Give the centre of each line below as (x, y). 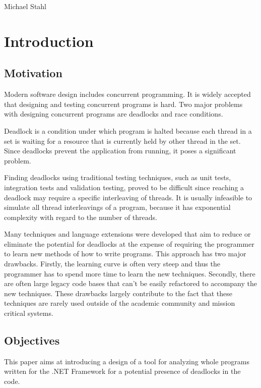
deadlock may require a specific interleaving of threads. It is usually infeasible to (128, 197)
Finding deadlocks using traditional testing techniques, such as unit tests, (118, 177)
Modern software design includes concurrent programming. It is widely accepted (127, 94)
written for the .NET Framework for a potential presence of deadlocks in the (122, 371)
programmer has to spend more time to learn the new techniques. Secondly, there (130, 273)
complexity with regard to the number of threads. (81, 217)
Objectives (32, 340)
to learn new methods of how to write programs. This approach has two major (125, 254)
